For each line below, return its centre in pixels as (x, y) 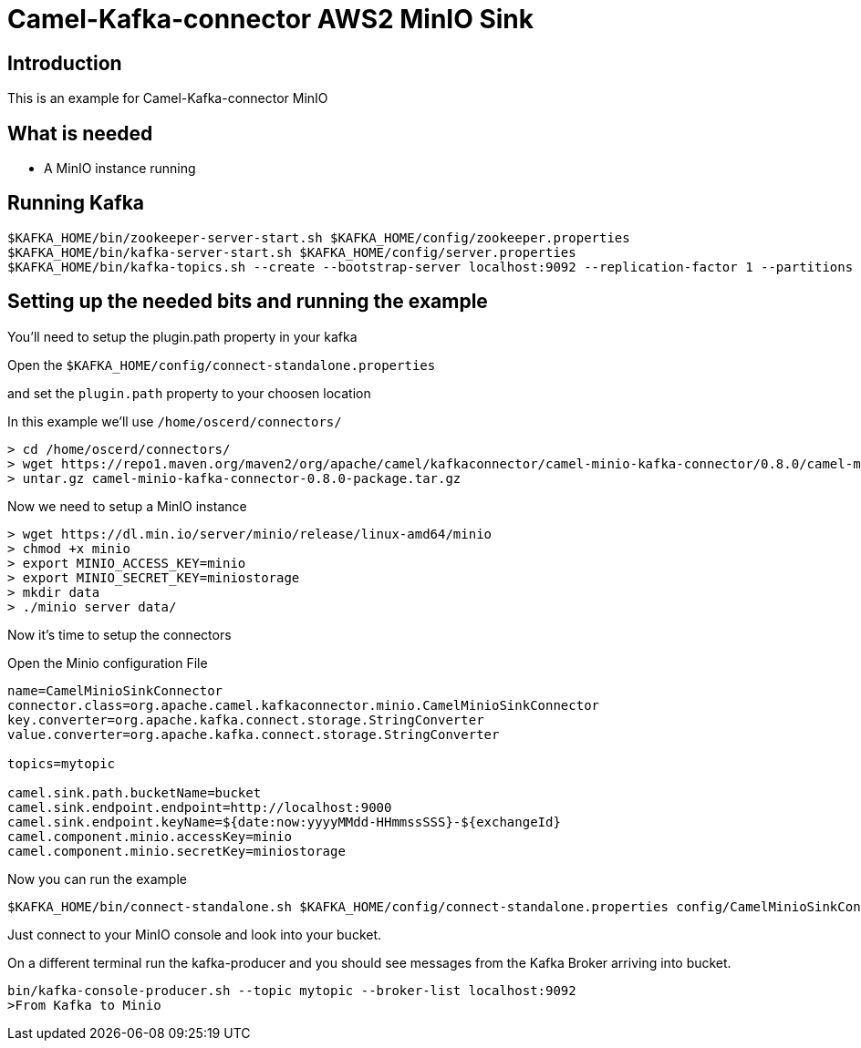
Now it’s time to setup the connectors (119, 634)
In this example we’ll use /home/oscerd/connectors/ (175, 421)
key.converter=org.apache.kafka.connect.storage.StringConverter (246, 719)
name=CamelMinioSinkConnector (115, 690)
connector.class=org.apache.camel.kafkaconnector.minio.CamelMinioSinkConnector (304, 705)
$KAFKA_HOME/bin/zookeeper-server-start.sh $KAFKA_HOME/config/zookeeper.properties (319, 237)
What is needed (80, 133)
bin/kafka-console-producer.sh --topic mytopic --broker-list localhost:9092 (292, 990)
